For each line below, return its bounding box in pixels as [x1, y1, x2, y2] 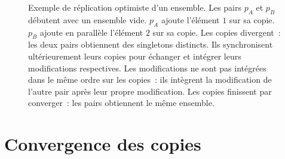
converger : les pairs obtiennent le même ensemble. [28, 96, 214, 109]
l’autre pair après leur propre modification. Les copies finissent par [28, 85, 272, 97]
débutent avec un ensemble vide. [28, 13, 147, 26]
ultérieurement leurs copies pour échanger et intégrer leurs [28, 49, 241, 62]
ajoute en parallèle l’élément [39, 26, 143, 38]
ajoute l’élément [161, 13, 220, 26]
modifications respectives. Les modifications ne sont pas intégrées [28, 61, 266, 74]
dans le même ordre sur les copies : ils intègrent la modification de [28, 73, 272, 86]
